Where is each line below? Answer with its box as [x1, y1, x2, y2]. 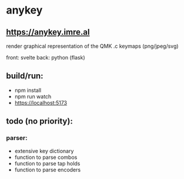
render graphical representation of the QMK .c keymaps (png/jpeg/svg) [6, 42, 179, 49]
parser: [6, 134, 28, 142]
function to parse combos [14, 154, 78, 161]
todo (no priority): [6, 116, 73, 127]
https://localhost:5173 [14, 99, 68, 106]
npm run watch [14, 92, 52, 100]
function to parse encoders [14, 166, 81, 173]
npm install [14, 87, 42, 94]
